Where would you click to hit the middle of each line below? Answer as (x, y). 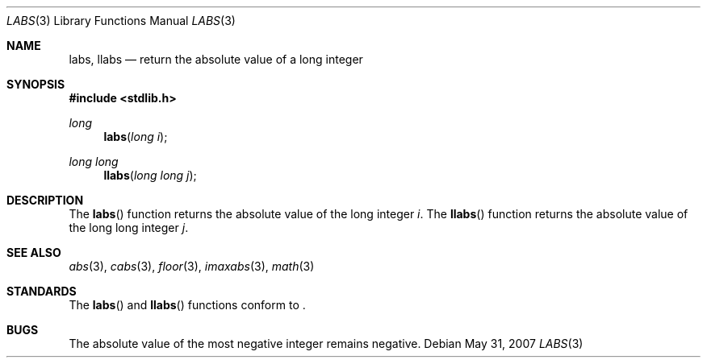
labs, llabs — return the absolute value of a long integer (216, 59)
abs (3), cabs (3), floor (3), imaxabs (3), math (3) (192, 266)
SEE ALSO (34, 252)
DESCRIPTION (45, 200)
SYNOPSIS (36, 84)
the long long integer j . (129, 227)
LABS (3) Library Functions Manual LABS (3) (121, 21)
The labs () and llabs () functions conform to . (187, 305)
